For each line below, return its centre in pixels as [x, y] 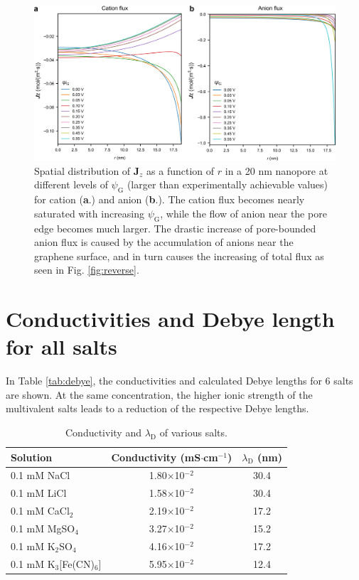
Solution [32, 457]
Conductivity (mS [156, 457]
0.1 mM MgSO [43, 528]
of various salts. [193, 433]
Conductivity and [103, 433]
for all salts [61, 347]
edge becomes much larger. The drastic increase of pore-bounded [175, 228]
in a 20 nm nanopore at [277, 170]
